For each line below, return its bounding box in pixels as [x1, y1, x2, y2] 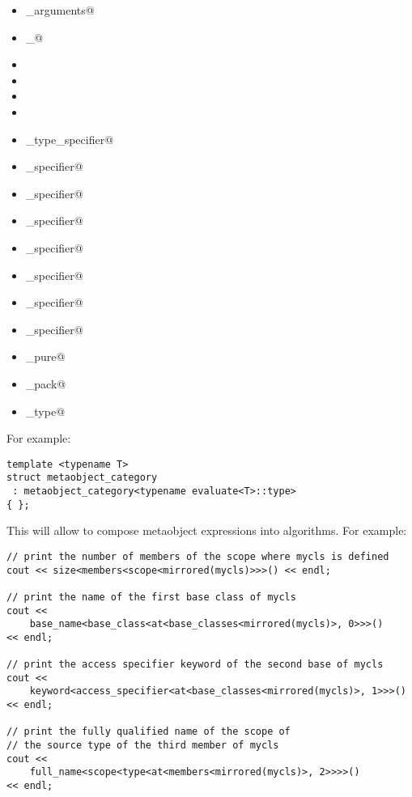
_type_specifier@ [25, 130, 114, 147]
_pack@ [25, 375, 66, 392]
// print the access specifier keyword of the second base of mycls [6, 659, 384, 671]
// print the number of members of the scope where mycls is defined [6, 550, 389, 562]
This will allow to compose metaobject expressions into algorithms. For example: [6, 522, 407, 539]
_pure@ [25, 348, 66, 365]
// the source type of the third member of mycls [6, 740, 279, 752]
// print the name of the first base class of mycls [6, 591, 296, 603]
